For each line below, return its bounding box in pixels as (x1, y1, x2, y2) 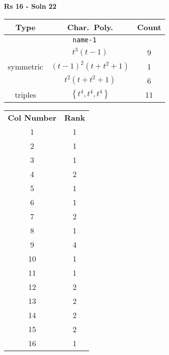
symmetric (8, 60, 43, 72)
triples (15, 89, 37, 100)
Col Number (8, 111, 56, 123)
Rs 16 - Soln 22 (4, 1, 56, 11)
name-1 (73, 35, 97, 44)
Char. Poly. (67, 21, 113, 33)
